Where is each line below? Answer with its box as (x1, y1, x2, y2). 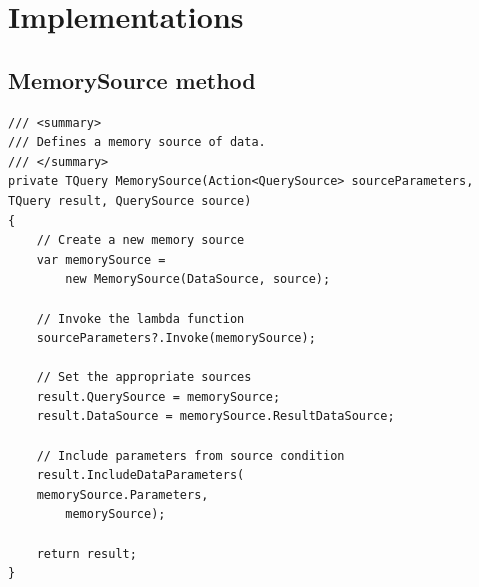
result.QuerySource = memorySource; (36, 389, 281, 404)
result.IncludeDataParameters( (36, 468, 245, 483)
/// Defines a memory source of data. (8, 135, 266, 150)
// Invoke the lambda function (36, 311, 245, 326)
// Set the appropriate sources (36, 370, 252, 385)
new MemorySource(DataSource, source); (65, 272, 331, 287)
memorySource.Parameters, (36, 487, 209, 502)
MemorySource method (8, 64, 256, 95)
